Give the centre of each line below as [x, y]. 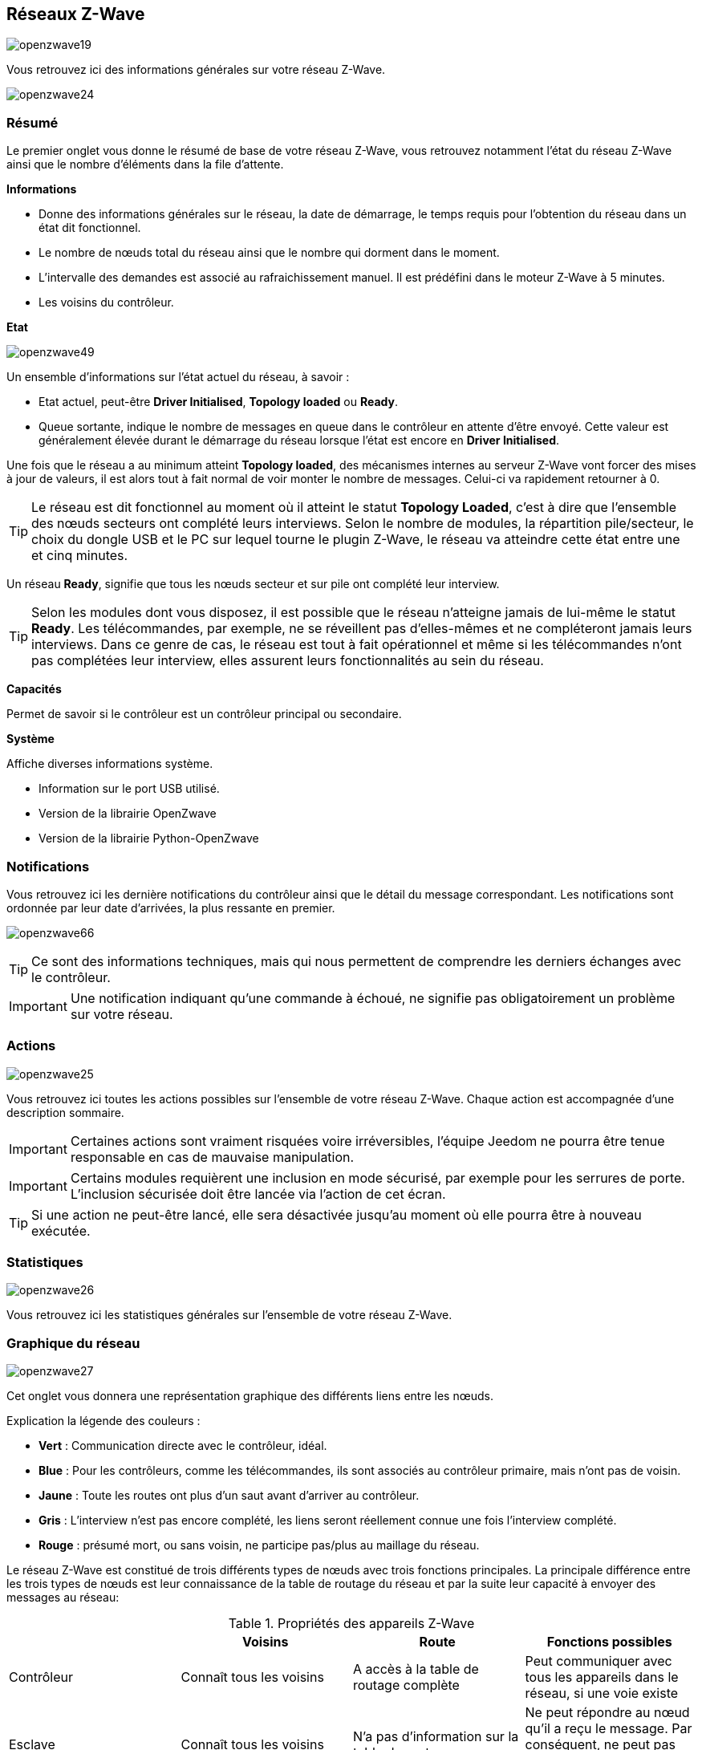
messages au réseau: [63, 1598]
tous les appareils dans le [602, 1677]
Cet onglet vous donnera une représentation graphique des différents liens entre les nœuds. [250, 1396]
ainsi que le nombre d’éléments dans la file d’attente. [145, 164]
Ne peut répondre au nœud [607, 1713]
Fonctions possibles [609, 1642]
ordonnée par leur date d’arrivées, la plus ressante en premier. [171, 907]
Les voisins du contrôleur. [106, 302]
